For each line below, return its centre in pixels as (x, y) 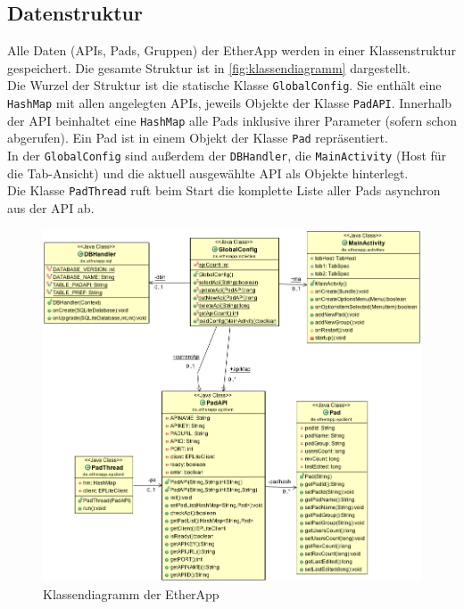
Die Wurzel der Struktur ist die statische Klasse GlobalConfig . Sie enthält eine (224, 85)
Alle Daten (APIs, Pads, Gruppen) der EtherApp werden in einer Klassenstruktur (232, 50)
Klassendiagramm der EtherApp (131, 593)
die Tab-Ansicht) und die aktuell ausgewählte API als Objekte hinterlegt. (208, 173)
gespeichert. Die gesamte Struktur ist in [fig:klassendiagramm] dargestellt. (209, 67)
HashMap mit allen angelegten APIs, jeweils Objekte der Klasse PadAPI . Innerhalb (230, 103)
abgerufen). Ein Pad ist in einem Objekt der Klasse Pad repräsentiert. (198, 138)
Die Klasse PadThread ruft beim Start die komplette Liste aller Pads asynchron (224, 190)
